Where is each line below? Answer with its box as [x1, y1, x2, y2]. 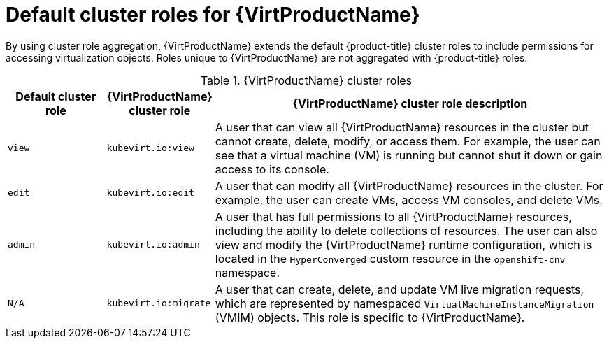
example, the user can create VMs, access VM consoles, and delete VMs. [215, 192, 603, 207]
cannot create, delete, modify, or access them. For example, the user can [215, 134, 601, 148]
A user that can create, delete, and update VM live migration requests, [215, 282, 585, 296]
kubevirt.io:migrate [106, 298, 211, 309]
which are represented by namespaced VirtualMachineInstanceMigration [215, 296, 594, 310]
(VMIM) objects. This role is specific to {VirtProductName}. [215, 310, 525, 324]
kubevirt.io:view [106, 143, 194, 154]
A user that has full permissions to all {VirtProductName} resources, [215, 209, 572, 224]
